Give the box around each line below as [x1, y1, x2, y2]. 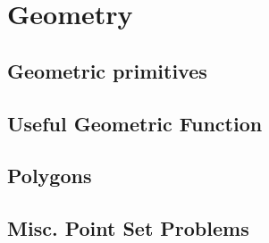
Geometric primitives [7, 56, 207, 84]
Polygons [7, 162, 92, 189]
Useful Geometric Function [7, 109, 263, 137]
